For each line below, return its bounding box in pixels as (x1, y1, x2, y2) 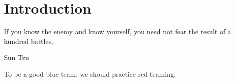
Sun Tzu (4, 52, 29, 62)
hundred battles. (4, 36, 54, 46)
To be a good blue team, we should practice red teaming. (4, 68, 176, 79)
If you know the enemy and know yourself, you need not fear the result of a (4, 26, 231, 37)
